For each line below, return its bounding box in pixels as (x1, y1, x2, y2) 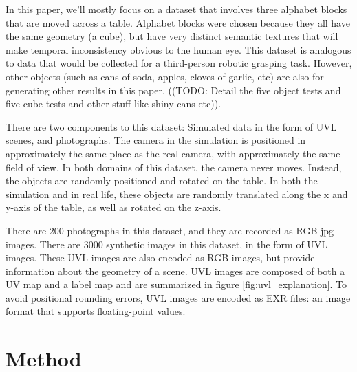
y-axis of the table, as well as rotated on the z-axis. (6, 200, 221, 215)
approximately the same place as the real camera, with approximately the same (6, 146, 340, 160)
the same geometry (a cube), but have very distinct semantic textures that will (6, 29, 338, 43)
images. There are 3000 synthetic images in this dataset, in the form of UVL (6, 237, 328, 251)
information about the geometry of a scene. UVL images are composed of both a (6, 263, 345, 278)
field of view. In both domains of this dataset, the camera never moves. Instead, (6, 160, 342, 174)
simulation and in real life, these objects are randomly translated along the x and (6, 186, 348, 201)
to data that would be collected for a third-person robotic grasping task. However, (6, 56, 352, 70)
